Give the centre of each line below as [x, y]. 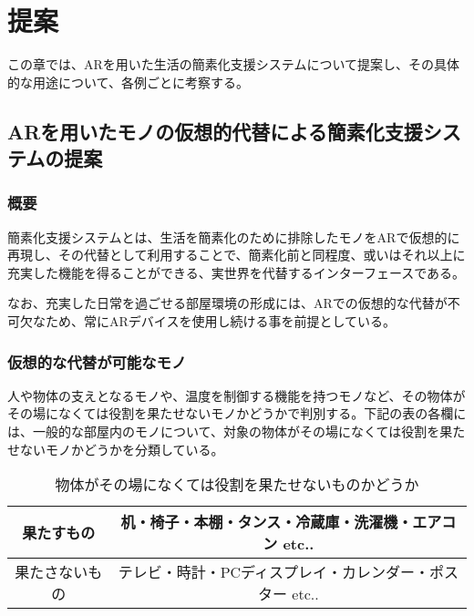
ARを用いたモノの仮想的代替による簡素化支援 [215, 131]
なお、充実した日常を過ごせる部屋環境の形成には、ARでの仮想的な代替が [227, 303]
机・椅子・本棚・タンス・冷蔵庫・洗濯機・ [267, 522]
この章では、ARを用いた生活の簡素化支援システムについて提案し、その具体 [233, 64]
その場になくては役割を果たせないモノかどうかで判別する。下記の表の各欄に [237, 413]
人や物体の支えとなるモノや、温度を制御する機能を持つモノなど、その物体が [237, 395]
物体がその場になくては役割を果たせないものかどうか [237, 485]
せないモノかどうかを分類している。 [116, 449]
